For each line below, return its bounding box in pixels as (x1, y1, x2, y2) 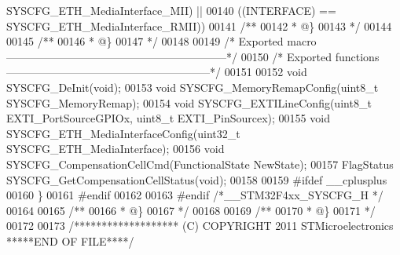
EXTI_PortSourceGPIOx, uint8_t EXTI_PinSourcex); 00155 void (6, 110, 330, 126)
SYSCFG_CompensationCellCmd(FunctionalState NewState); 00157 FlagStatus (6, 155, 394, 172)
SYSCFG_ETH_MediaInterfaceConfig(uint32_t (6, 125, 240, 141)
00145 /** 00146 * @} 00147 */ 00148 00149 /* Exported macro (6, 33, 317, 49)
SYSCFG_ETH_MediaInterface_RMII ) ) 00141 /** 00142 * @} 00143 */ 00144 (6, 17, 392, 34)
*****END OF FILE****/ (6, 232, 134, 249)
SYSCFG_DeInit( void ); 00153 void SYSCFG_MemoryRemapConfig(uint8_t (6, 78, 379, 95)
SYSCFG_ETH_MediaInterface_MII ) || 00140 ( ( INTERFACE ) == (6, 2, 336, 18)
